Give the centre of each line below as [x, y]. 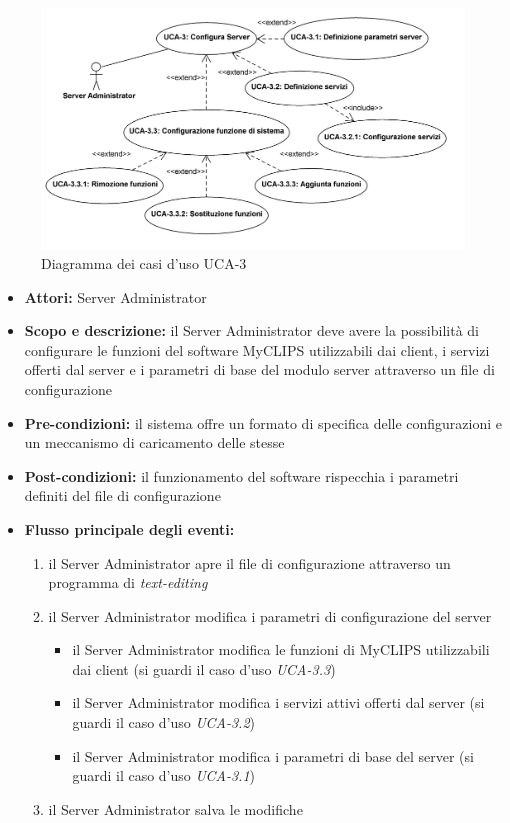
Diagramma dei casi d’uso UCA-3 [144, 262]
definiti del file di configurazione [122, 495]
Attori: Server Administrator [115, 296]
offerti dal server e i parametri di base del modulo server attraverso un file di [259, 369]
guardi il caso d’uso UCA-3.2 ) [164, 722]
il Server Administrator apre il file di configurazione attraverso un [249, 562]
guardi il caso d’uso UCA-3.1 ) [164, 775]
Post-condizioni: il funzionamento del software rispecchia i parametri [241, 475]
